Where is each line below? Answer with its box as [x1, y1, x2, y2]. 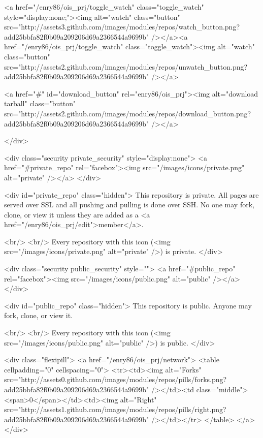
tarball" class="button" [4, 98, 76, 109]
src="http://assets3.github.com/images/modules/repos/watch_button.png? [4, 21, 240, 32]
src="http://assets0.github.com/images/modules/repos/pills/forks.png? [4, 374, 227, 385]
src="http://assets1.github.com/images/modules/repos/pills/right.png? [4, 404, 226, 415]
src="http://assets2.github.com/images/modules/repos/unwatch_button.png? [4, 61, 248, 72]
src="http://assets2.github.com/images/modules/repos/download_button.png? [4, 108, 251, 118]
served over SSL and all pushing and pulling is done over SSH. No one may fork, [4, 199, 254, 210]
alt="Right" [120, 394, 157, 404]
